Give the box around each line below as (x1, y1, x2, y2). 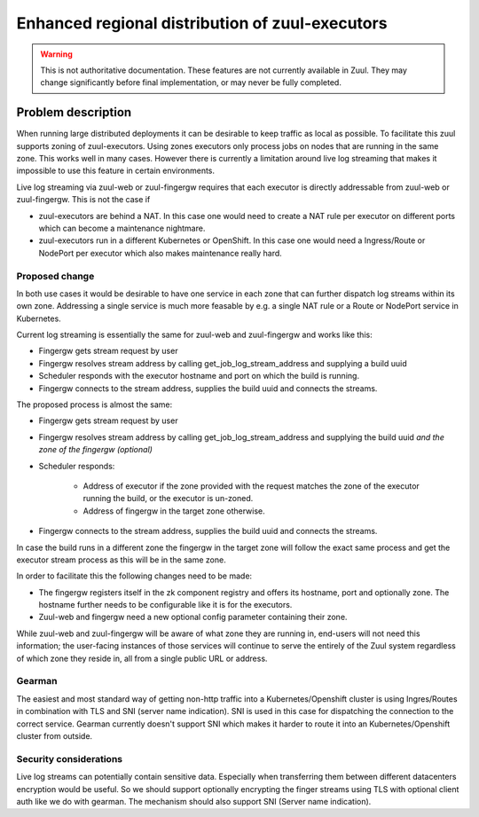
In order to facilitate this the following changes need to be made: (16, 570, 253, 581)
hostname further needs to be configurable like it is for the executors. (38, 600, 293, 610)
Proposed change (16, 270, 95, 282)
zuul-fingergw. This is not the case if (16, 194, 151, 205)
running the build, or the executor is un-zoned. (82, 493, 254, 504)
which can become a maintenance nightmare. (38, 223, 206, 233)
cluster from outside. (16, 730, 93, 741)
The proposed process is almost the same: (16, 399, 173, 410)
